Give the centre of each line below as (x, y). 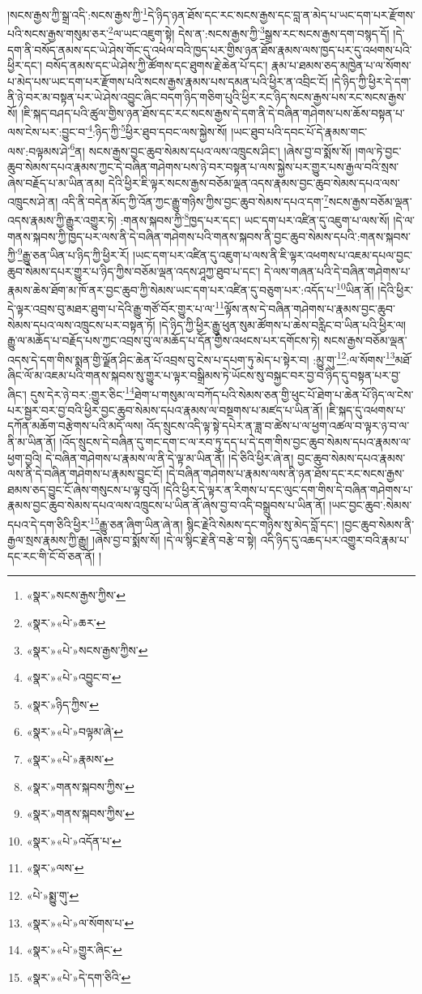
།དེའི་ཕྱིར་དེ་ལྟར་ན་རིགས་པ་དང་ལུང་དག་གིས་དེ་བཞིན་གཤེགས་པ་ (288, 489)
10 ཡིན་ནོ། (355, 288)
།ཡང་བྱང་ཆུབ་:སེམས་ (371, 505)
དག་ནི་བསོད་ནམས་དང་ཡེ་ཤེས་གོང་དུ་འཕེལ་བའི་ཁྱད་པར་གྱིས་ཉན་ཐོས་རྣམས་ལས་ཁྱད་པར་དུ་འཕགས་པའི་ (210, 49)
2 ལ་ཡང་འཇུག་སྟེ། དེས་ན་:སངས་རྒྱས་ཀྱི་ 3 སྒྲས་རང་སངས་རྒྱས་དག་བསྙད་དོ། (249, 32)
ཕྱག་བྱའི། (25, 457)
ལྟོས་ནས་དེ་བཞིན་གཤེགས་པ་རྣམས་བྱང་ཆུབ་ (309, 308)
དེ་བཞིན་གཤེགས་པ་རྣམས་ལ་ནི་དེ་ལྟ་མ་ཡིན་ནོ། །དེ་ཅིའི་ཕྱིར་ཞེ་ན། (170, 457)
